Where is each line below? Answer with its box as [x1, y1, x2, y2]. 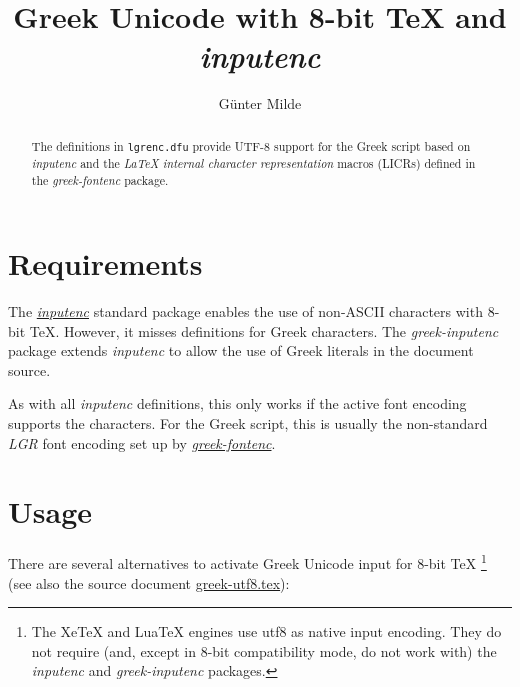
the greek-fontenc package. [31, 171, 169, 188]
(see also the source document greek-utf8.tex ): [8, 572, 290, 593]
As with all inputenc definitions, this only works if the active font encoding [8, 393, 467, 414]
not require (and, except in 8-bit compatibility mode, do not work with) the [31, 640, 497, 661]
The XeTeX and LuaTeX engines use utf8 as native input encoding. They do [31, 621, 502, 642]
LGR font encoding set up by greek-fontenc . [8, 432, 276, 453]
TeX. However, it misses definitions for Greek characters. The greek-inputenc [29, 320, 499, 341]
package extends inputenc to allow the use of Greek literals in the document [8, 340, 474, 361]
